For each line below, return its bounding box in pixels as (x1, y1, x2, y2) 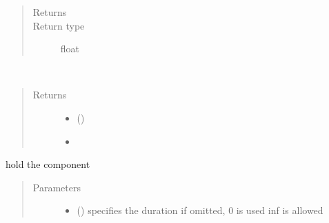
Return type (32, 18, 85, 32)
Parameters (32, 180, 81, 194)
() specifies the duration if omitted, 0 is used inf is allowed (77, 203, 323, 217)
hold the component (6, 157, 90, 171)
